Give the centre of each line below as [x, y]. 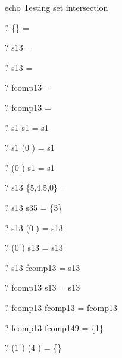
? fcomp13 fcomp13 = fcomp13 [61, 307]
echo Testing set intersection [57, 7]
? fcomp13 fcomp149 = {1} [54, 327]
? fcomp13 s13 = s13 [43, 287]
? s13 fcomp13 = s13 [43, 267]
